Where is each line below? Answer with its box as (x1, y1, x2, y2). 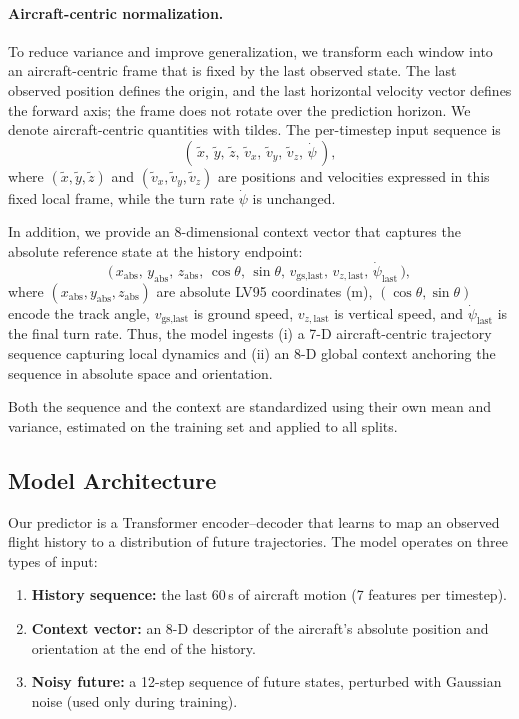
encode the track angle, (8, 302, 150, 323)
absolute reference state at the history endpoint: (8, 240, 303, 261)
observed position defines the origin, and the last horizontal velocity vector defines (8, 79, 512, 100)
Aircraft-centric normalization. (8, 2, 224, 23)
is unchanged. (252, 187, 336, 208)
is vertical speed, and (334, 302, 464, 323)
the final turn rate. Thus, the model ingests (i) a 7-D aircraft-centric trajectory (8, 323, 492, 344)
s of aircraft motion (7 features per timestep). (228, 584, 507, 605)
